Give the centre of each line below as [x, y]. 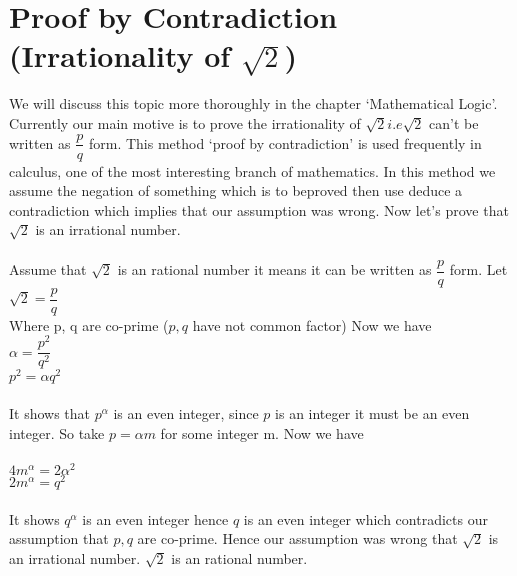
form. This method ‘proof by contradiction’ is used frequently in [285, 142]
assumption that [59, 538]
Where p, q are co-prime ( [89, 324]
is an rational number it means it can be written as [274, 269]
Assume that [48, 269]
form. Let [478, 269]
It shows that [50, 413]
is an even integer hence [155, 518]
